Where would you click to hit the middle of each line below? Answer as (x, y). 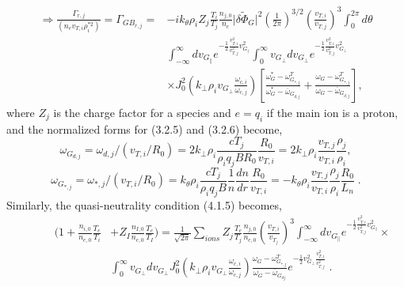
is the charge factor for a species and (142, 112)
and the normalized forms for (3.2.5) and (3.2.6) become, (145, 128)
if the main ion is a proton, (332, 112)
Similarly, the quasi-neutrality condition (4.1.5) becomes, (144, 204)
